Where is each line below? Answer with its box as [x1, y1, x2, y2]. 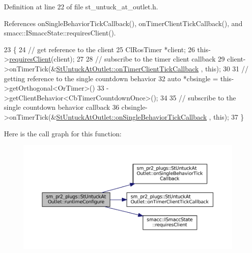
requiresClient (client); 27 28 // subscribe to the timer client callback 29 [9, 54, 225, 64]
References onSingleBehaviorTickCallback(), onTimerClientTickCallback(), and [4, 18, 243, 28]
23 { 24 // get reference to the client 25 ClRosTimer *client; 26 [4, 44, 195, 54]
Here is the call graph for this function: [4, 128, 122, 138]
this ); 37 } [213, 111, 244, 122]
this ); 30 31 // [205, 63, 249, 73]
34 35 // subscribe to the [160, 92, 236, 102]
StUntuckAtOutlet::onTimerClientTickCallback [56, 63, 199, 73]
